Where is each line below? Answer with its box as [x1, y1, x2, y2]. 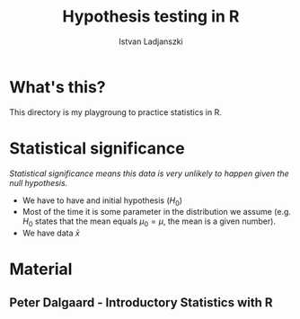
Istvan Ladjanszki [119, 36, 183, 47]
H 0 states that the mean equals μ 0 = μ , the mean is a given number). [22, 216, 277, 229]
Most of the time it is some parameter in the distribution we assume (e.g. [22, 207, 292, 217]
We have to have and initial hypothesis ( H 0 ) [22, 195, 182, 208]
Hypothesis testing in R [62, 6, 240, 27]
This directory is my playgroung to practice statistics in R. [9, 106, 222, 118]
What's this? [9, 76, 106, 97]
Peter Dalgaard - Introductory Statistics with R [9, 295, 273, 310]
